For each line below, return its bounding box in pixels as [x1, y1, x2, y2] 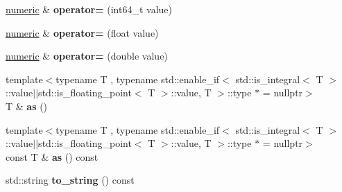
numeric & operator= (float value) [6, 25, 159, 40]
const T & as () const [6, 149, 99, 164]
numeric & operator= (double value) [6, 49, 168, 63]
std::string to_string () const [6, 173, 135, 187]
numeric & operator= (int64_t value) [6, 2, 173, 16]
